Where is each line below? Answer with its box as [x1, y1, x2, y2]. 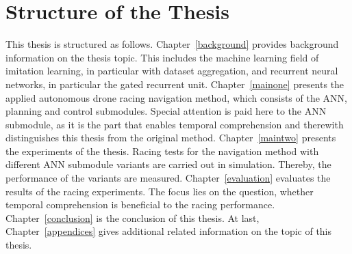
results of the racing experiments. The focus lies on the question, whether [5, 184, 314, 198]
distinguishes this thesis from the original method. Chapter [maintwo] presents [5, 130, 336, 145]
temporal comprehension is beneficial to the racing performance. [5, 197, 275, 212]
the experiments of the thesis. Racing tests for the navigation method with [5, 143, 319, 158]
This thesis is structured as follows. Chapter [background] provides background [5, 37, 339, 51]
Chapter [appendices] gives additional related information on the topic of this [5, 224, 332, 238]
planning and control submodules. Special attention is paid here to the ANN [5, 104, 327, 118]
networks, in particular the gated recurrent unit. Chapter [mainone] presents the [5, 76, 344, 91]
